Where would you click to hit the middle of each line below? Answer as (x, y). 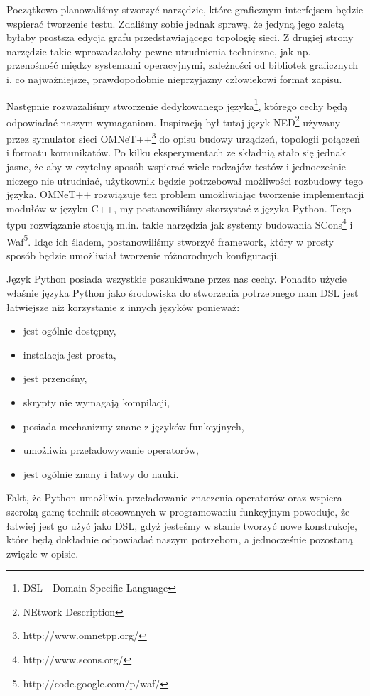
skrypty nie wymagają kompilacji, (97, 402)
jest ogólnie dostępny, (70, 331)
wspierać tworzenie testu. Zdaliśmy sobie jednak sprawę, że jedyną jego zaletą (175, 23)
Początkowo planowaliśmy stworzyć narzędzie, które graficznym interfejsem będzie (185, 9)
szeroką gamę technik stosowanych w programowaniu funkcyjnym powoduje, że (178, 511)
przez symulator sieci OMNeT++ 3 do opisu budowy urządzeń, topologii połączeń (183, 137)
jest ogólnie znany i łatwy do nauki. (101, 473)
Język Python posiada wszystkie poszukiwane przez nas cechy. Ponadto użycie (176, 279)
